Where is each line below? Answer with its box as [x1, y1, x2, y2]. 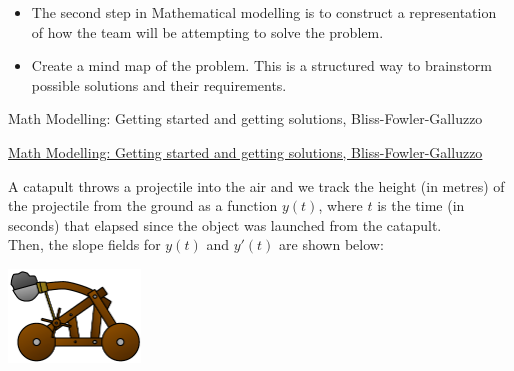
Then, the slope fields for [8, 234, 161, 255]
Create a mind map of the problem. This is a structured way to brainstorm [31, 55, 492, 76]
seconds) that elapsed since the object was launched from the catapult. [8, 214, 442, 235]
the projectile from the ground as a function [8, 195, 278, 216]
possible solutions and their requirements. [31, 74, 287, 95]
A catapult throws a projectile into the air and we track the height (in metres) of [8, 175, 505, 196]
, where [318, 195, 363, 216]
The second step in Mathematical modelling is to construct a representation [31, 2, 497, 22]
